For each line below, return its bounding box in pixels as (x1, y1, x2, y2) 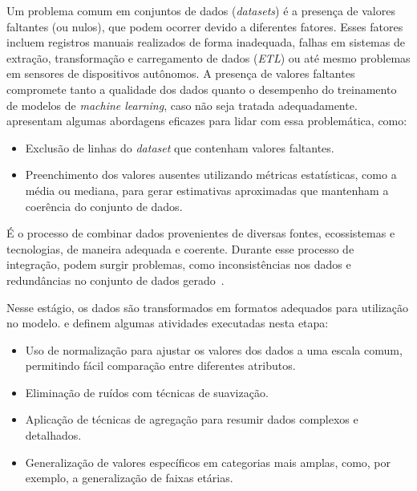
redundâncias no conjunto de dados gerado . (6, 271, 225, 288)
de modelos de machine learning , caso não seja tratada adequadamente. (6, 96, 358, 113)
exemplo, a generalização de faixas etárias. (25, 469, 233, 486)
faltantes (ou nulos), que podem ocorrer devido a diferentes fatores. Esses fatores (6, 18, 403, 34)
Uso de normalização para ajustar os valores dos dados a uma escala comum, (25, 341, 403, 358)
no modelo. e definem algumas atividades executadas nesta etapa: (6, 314, 329, 331)
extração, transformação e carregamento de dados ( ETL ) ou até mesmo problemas (6, 49, 411, 66)
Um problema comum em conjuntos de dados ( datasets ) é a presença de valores (6, 2, 395, 18)
